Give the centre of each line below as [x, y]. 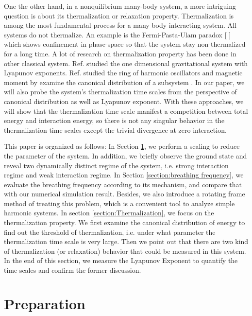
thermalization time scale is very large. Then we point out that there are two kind [126, 241]
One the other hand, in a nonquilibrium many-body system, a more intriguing [120, 6]
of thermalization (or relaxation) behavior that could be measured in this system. [125, 251]
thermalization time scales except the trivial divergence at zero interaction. [115, 130]
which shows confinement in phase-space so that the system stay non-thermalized [125, 44]
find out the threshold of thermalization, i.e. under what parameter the [110, 232]
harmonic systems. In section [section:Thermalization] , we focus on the [109, 213]
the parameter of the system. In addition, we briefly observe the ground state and [126, 155]
